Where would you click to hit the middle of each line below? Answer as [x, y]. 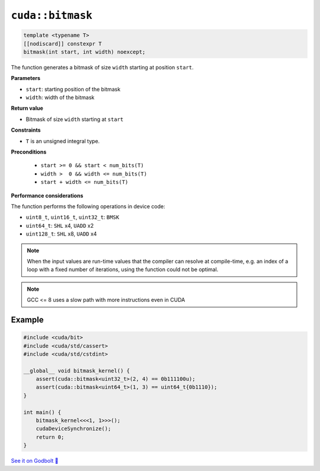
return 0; [50, 437]
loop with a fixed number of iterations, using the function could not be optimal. [123, 269]
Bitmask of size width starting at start [75, 119]
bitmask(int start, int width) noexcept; [84, 52]
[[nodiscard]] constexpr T [63, 44]
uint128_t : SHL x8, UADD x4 [61, 234]
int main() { [42, 412]
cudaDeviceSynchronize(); [73, 429]
